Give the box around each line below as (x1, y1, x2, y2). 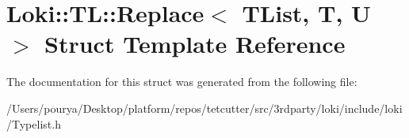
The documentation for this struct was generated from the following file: (6, 73, 357, 90)
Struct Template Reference (44, 28, 346, 60)
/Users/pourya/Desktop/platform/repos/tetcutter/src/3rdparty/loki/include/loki (6, 99, 403, 116)
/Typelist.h (6, 115, 61, 132)
